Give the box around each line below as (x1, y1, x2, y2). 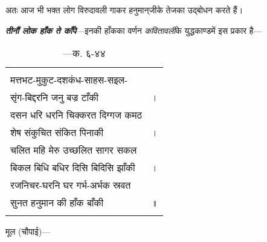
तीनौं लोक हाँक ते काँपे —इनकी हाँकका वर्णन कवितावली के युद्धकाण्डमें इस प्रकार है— (5, 24, 262, 36)
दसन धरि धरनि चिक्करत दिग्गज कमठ (10, 108, 143, 122)
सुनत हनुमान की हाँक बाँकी (10, 195, 104, 210)
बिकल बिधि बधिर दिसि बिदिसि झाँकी (10, 160, 135, 175)
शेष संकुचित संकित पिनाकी (10, 125, 104, 140)
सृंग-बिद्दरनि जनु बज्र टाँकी (10, 90, 98, 105)
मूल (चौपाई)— (5, 225, 51, 238)
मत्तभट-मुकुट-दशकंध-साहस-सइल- (10, 73, 128, 87)
